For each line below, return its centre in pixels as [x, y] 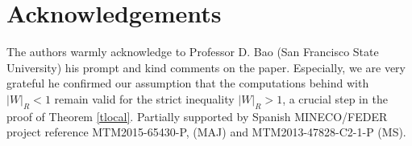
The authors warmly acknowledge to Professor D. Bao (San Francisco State [193, 52]
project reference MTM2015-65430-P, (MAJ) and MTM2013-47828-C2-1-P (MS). [206, 132]
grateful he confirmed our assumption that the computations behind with [188, 83]
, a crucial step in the [335, 98]
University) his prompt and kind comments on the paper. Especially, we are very [206, 67]
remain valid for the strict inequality [144, 98]
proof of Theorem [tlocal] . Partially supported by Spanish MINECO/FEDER [197, 116]
